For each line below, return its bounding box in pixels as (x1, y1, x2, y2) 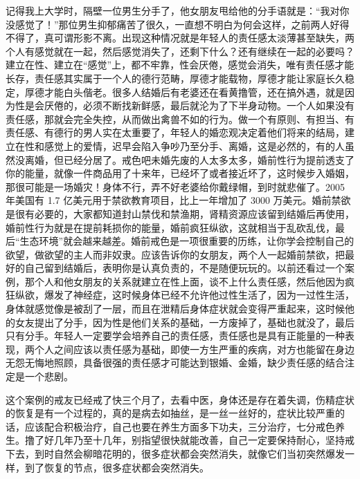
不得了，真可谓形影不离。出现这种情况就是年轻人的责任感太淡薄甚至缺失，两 (6, 30, 354, 45)
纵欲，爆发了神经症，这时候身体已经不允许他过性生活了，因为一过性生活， (15, 288, 354, 302)
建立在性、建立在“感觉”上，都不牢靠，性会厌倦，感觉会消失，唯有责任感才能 (6, 57, 354, 72)
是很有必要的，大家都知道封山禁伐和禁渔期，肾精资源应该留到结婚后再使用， (6, 206, 354, 220)
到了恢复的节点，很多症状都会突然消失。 (24, 460, 209, 474)
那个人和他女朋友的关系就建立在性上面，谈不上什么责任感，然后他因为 (24, 274, 345, 288)
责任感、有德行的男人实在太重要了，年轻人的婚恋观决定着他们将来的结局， (6, 125, 345, 140)
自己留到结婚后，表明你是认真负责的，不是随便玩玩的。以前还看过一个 (24, 261, 345, 275)
